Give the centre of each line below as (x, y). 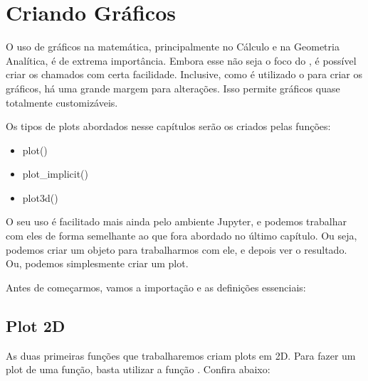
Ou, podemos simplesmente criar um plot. (97, 263)
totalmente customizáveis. (62, 102)
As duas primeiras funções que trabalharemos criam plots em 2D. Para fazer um (181, 355)
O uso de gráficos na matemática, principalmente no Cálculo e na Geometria (173, 47)
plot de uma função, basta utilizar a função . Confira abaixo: (138, 369)
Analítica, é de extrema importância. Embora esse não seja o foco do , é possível (181, 60)
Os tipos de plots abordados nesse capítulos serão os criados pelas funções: (168, 126)
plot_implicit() (55, 174)
